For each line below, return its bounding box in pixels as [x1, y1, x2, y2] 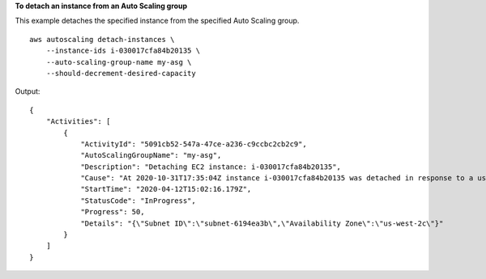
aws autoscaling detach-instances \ [29, 35, 175, 44]
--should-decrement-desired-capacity [45, 69, 196, 78]
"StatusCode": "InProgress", [80, 196, 196, 205]
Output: [15, 87, 40, 96]
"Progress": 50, [80, 207, 145, 217]
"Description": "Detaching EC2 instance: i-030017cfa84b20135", [80, 162, 342, 171]
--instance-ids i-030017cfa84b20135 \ [45, 46, 201, 56]
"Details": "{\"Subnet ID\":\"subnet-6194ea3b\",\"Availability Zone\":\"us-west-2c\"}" [80, 218, 444, 228]
